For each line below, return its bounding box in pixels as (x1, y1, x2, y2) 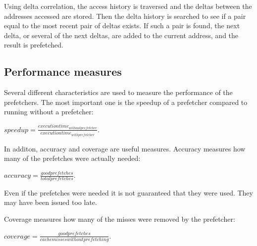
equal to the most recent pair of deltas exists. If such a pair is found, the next (4, 20, 240, 31)
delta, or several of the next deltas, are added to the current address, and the (4, 30, 239, 40)
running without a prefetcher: (4, 106, 94, 117)
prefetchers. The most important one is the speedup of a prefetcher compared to (4, 97, 248, 107)
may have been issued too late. (4, 197, 97, 207)
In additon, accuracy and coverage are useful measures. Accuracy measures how (4, 143, 246, 153)
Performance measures (4, 64, 122, 79)
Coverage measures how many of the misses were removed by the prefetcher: (4, 214, 235, 224)
